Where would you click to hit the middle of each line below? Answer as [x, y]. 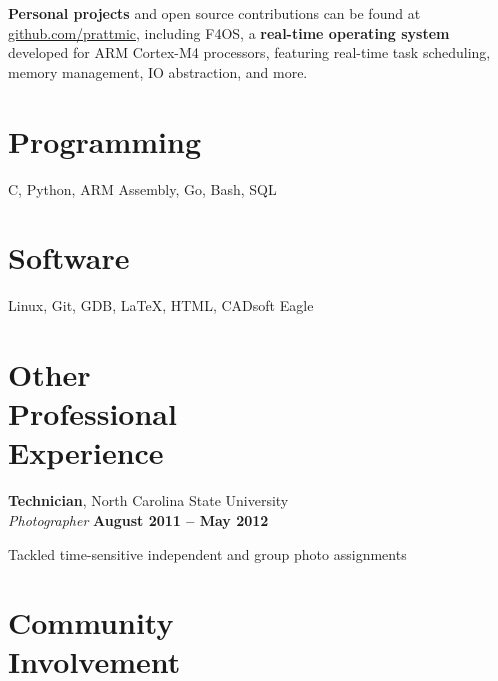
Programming [104, 140]
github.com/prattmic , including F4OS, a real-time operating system [229, 32]
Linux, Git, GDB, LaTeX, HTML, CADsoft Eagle [161, 305]
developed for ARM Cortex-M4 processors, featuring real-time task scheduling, [249, 52]
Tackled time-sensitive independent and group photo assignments [207, 553]
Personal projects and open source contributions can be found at [214, 13]
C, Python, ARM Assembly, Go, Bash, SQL [142, 188]
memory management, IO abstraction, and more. [158, 71]
